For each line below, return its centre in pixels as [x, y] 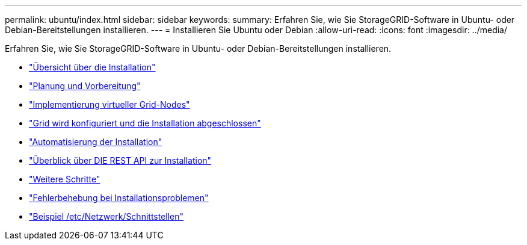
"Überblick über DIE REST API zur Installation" [120, 160]
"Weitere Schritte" [65, 179]
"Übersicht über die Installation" [92, 67]
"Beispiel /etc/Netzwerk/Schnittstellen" [106, 216]
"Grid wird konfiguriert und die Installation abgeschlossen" [145, 123]
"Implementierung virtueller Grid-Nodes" [109, 104]
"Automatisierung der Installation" [96, 142]
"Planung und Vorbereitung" [85, 86]
